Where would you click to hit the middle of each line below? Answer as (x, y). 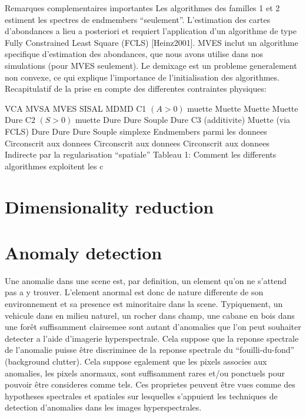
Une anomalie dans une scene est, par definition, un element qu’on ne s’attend (146, 280)
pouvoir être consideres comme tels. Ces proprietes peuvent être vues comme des (150, 384)
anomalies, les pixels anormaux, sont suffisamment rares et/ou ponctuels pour (145, 373)
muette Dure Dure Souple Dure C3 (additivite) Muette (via (183, 120)
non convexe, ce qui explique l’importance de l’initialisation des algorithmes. (142, 77)
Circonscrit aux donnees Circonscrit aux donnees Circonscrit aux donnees (137, 143)
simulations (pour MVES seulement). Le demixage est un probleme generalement (151, 65)
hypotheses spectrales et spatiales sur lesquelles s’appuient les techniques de (141, 396)
